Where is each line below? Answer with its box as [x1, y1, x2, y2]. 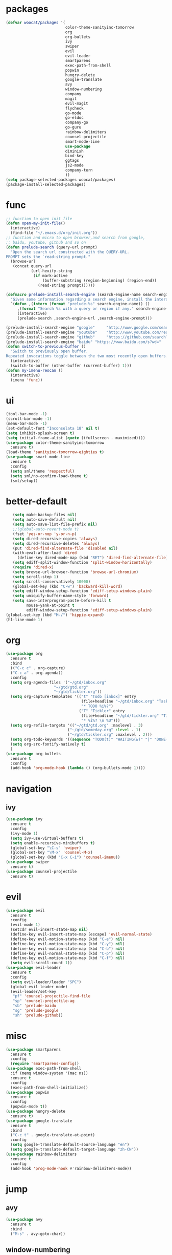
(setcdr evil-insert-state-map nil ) [10, 927, 88, 932]
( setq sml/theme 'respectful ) [10, 469, 75, 474]
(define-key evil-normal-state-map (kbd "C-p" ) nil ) [10, 951, 125, 956]
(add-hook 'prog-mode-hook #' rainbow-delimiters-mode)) [10, 1166, 132, 1171]
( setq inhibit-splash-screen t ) [6, 431, 75, 436]
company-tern [65, 167, 93, 173]
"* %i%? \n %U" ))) [81, 718, 120, 723]
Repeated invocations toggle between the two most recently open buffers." [6, 354, 170, 359]
